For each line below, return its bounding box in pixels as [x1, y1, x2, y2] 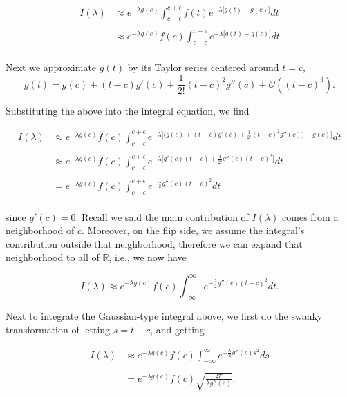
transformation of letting [6, 322, 111, 336]
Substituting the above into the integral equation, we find [6, 103, 250, 117]
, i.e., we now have [109, 250, 187, 264]
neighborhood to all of [6, 250, 100, 264]
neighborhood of [6, 223, 75, 238]
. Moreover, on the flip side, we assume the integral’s [81, 223, 305, 238]
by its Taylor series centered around [127, 59, 279, 74]
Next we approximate [6, 59, 97, 74]
